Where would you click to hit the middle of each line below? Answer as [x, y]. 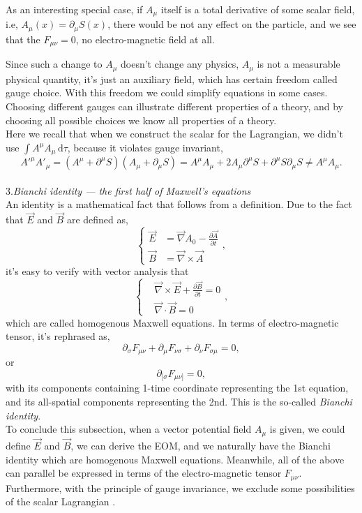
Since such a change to [54, 64]
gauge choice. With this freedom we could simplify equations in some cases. [167, 92]
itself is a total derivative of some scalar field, [258, 9]
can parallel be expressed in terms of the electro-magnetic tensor [144, 473]
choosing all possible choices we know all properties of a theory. [141, 120]
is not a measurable [299, 64]
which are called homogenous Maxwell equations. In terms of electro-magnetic [172, 322]
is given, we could [307, 429]
